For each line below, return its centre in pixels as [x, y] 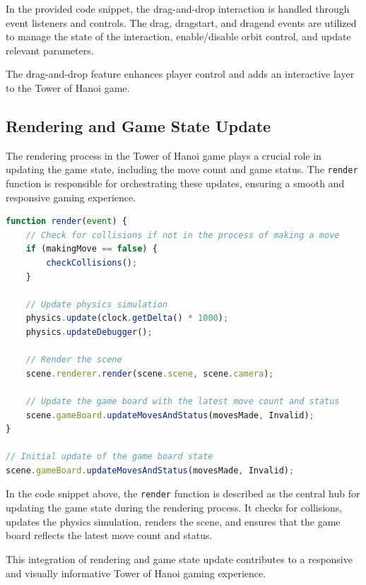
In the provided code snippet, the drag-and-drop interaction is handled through [178, 8]
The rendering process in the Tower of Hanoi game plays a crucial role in [164, 155]
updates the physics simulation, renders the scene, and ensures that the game [173, 521]
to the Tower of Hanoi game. [68, 87]
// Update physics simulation [97, 304]
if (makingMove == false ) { [91, 249]
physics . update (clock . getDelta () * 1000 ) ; [127, 318]
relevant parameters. [50, 50]
